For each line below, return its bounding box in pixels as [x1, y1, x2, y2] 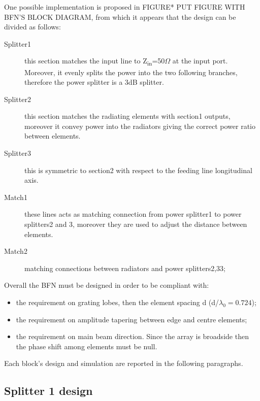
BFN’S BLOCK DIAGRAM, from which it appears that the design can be [4, 11, 236, 22]
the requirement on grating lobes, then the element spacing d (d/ [16, 297, 219, 307]
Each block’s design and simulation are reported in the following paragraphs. [4, 358, 243, 369]
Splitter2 [4, 93, 31, 104]
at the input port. [172, 55, 228, 66]
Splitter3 [4, 148, 31, 158]
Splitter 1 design [4, 383, 93, 398]
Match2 [4, 246, 27, 256]
